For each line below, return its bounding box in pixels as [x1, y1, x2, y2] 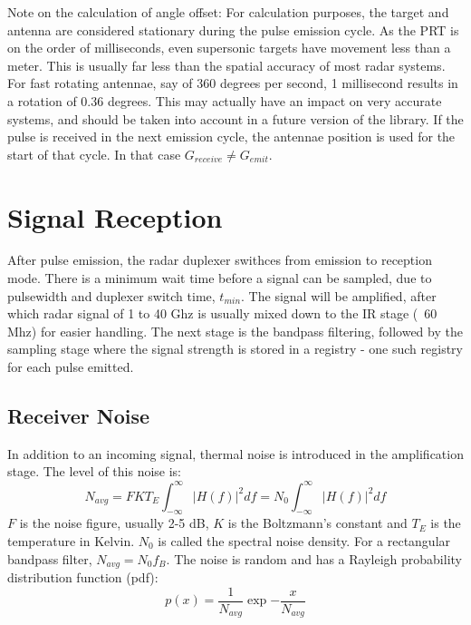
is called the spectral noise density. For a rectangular [158, 531, 451, 550]
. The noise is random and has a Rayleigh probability [166, 549, 462, 568]
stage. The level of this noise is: [7, 462, 181, 481]
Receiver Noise [7, 402, 150, 430]
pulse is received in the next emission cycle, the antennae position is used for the [7, 127, 456, 146]
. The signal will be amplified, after [241, 286, 437, 305]
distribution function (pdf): [7, 567, 159, 586]
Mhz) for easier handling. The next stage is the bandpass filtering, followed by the [7, 321, 463, 340]
